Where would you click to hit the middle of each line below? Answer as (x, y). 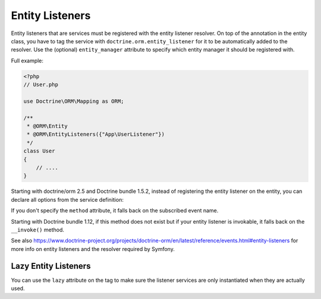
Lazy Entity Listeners (51, 266)
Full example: (27, 61)
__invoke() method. (38, 230)
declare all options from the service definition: (67, 199)
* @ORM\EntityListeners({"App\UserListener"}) (96, 134)
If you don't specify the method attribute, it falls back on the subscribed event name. (115, 211)
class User (39, 151)
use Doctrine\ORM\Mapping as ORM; (74, 101)
